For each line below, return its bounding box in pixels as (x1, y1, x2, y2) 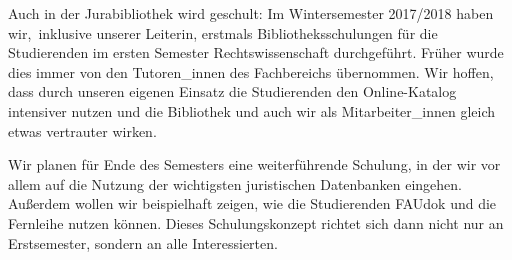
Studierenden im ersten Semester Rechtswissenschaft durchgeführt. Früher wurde (8, 42, 504, 63)
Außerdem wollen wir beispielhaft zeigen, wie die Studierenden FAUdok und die (8, 193, 497, 214)
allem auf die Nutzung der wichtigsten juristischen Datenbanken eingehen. (8, 173, 462, 194)
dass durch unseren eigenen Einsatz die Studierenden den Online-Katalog (8, 81, 457, 102)
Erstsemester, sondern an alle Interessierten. (8, 232, 278, 253)
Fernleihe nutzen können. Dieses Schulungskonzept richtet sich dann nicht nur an (8, 212, 504, 233)
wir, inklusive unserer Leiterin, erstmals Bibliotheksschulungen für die (8, 22, 438, 43)
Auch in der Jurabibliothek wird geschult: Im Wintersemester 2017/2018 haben (8, 3, 494, 23)
